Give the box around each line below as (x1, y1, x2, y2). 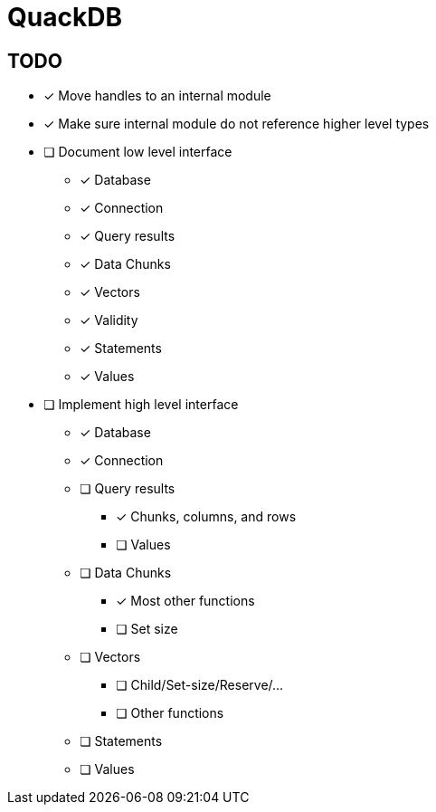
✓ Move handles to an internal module (43, 88, 271, 104)
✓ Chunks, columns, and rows (116, 509, 297, 525)
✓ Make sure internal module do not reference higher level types (43, 116, 430, 132)
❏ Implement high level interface (43, 396, 239, 413)
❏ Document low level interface (43, 144, 232, 160)
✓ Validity (80, 312, 138, 329)
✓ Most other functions (116, 593, 255, 609)
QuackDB (7, 2, 122, 33)
